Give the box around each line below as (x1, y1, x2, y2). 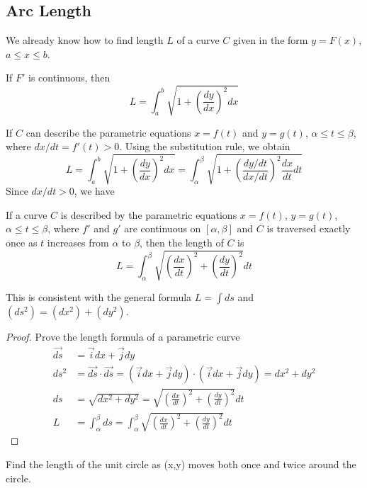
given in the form (233, 33, 308, 47)
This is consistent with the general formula (6, 290, 192, 305)
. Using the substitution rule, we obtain (119, 139, 290, 154)
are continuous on (124, 221, 201, 236)
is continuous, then (28, 70, 111, 85)
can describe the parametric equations (26, 125, 191, 140)
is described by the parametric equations (60, 207, 237, 222)
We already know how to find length (6, 33, 164, 47)
